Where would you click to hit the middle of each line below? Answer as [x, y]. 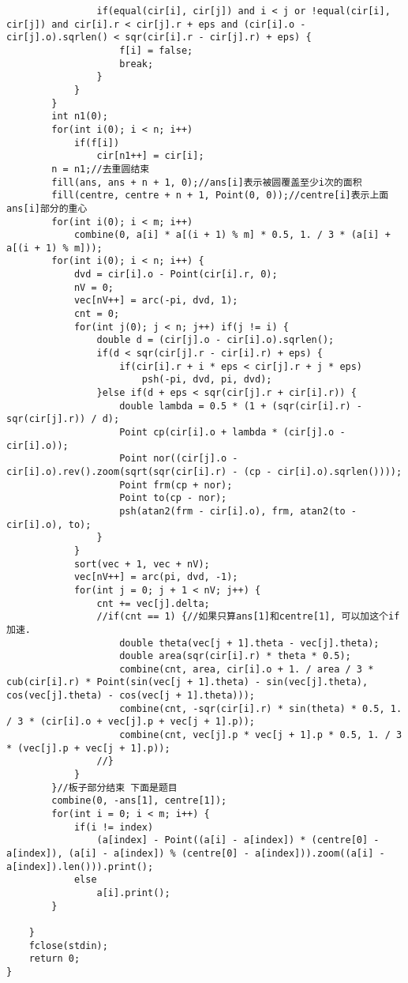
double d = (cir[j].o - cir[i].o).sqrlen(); [215, 340]
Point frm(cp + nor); [176, 485]
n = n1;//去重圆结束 [101, 169]
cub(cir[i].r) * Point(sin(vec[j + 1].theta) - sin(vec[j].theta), [187, 682]
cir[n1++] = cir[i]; [150, 156]
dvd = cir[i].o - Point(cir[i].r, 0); [176, 275]
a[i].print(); [133, 893]
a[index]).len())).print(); [80, 866]
